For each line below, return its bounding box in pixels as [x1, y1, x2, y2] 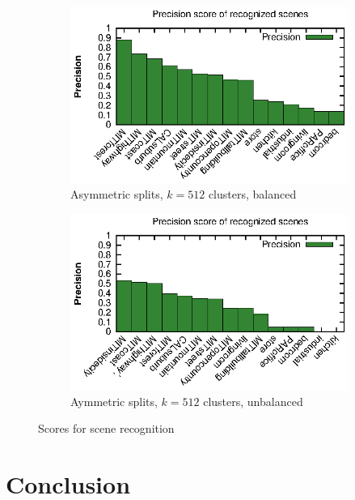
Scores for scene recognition [38, 420, 175, 437]
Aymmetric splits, [70, 392, 158, 409]
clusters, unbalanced [203, 392, 303, 409]
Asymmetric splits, [70, 186, 163, 203]
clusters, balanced [208, 186, 297, 203]
